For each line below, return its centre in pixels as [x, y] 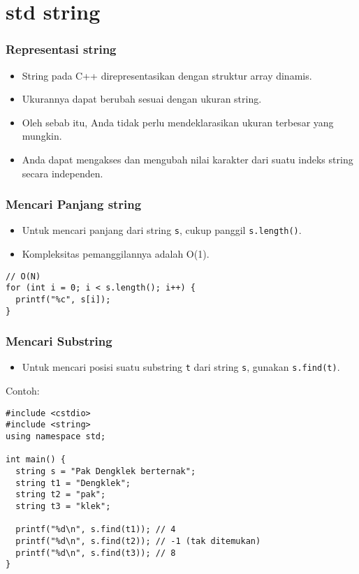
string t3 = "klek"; [63, 506]
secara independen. [63, 173]
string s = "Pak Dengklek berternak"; [106, 471]
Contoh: [23, 391]
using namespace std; [56, 437]
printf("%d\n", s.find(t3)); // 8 [96, 553]
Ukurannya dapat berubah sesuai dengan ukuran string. [142, 99]
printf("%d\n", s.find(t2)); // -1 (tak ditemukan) [138, 541]
